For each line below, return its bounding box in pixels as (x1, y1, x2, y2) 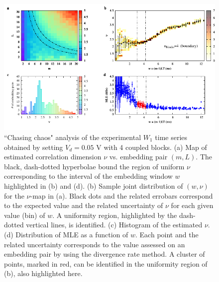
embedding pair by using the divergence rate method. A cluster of (4, 249, 205, 259)
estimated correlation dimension (4, 151, 102, 162)
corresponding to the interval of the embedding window (4, 171, 173, 181)
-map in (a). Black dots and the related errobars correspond (30, 190, 213, 201)
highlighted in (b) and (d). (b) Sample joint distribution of (4, 180, 183, 191)
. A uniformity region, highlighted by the (52, 210, 177, 220)
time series (155, 132, 188, 142)
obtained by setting (4, 141, 63, 152)
